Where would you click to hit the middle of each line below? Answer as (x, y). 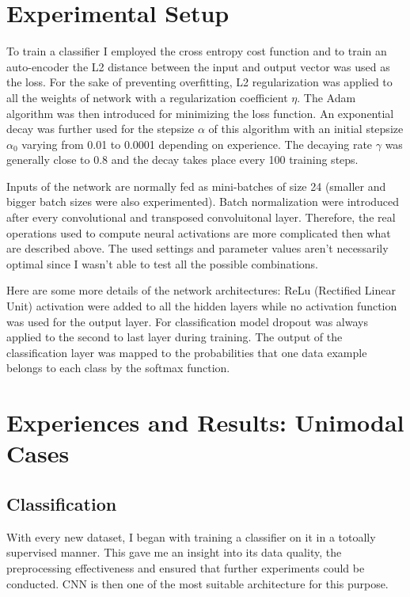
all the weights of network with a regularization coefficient (147, 97)
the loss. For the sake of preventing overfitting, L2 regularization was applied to (199, 82)
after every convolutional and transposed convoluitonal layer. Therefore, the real (201, 217)
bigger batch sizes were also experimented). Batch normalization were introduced (203, 202)
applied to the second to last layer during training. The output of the (175, 337)
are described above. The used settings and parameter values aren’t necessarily (197, 248)
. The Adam (326, 97)
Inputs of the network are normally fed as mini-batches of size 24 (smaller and (196, 186)
